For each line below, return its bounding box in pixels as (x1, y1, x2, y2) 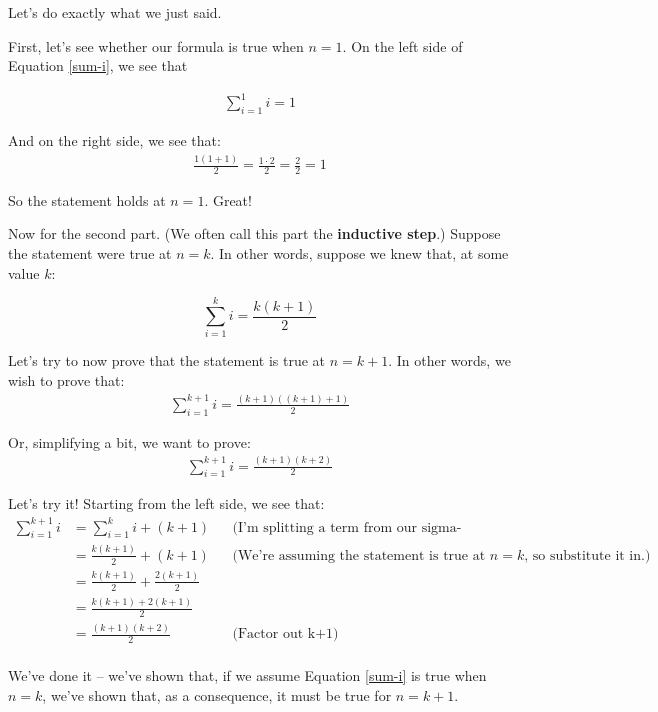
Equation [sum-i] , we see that (8, 55, 188, 76)
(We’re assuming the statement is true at (232, 548, 486, 563)
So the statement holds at (8, 189, 166, 210)
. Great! (204, 189, 252, 210)
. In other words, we (388, 350, 511, 371)
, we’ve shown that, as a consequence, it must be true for (42, 684, 392, 705)
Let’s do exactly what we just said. (8, 2, 222, 22)
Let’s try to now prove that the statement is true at (8, 350, 326, 371)
